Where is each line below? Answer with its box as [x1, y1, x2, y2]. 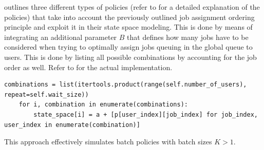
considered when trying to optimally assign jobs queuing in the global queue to [4, 41, 253, 52]
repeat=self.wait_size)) [4, 91, 89, 98]
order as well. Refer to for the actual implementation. [4, 61, 173, 72]
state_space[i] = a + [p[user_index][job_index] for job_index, [33, 111, 258, 118]
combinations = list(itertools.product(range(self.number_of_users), [4, 81, 247, 89]
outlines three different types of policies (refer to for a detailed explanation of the [4, 2, 260, 12]
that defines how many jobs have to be [127, 31, 249, 42]
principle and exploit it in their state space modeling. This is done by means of [4, 22, 253, 32]
